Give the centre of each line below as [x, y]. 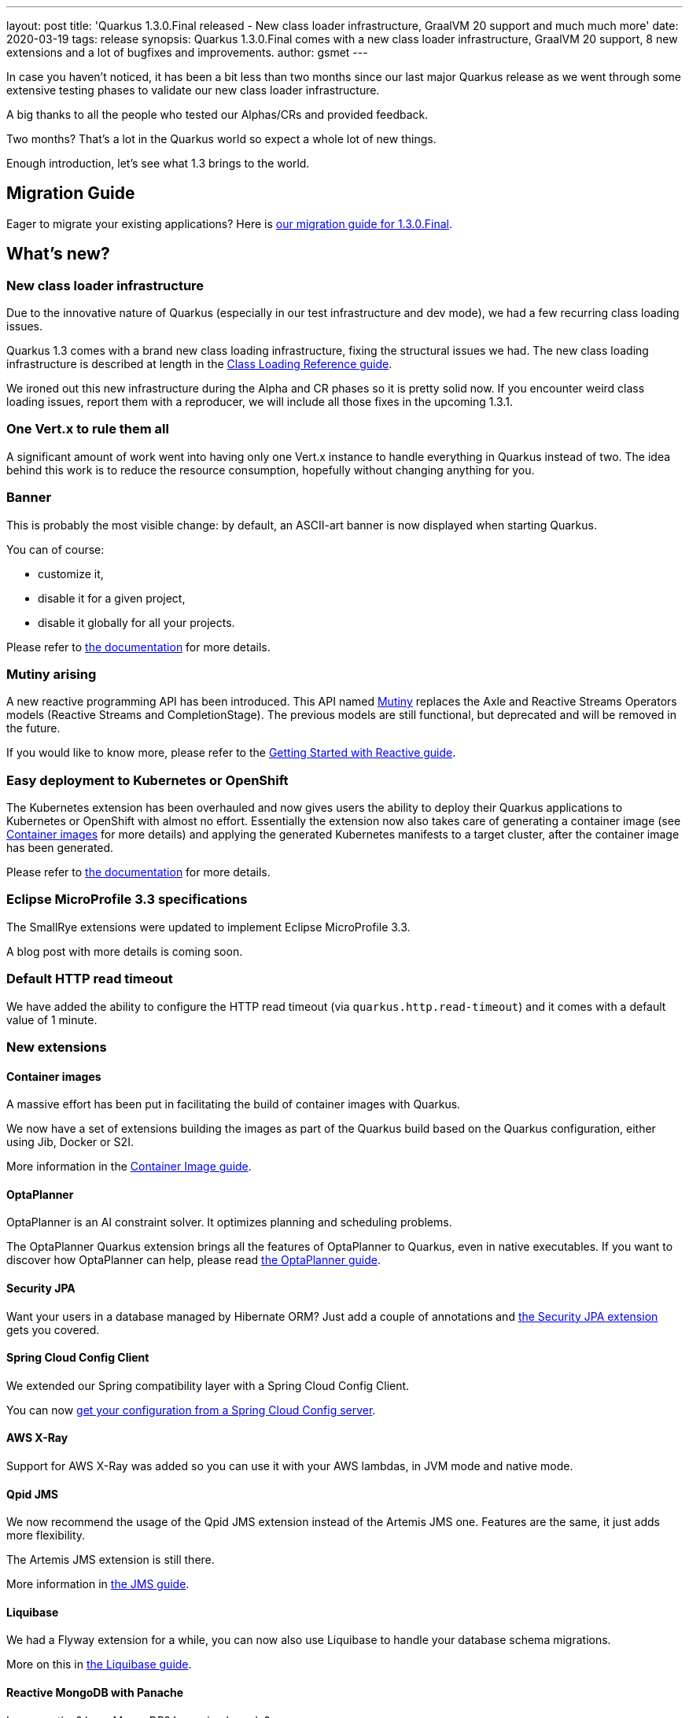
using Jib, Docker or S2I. [70, 1142]
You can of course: [55, 549]
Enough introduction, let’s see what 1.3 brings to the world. [158, 163]
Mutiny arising [52, 674]
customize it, [71, 573]
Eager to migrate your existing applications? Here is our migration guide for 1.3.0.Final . [229, 223]
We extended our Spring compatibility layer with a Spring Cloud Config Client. [208, 1385]
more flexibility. [46, 1536]
